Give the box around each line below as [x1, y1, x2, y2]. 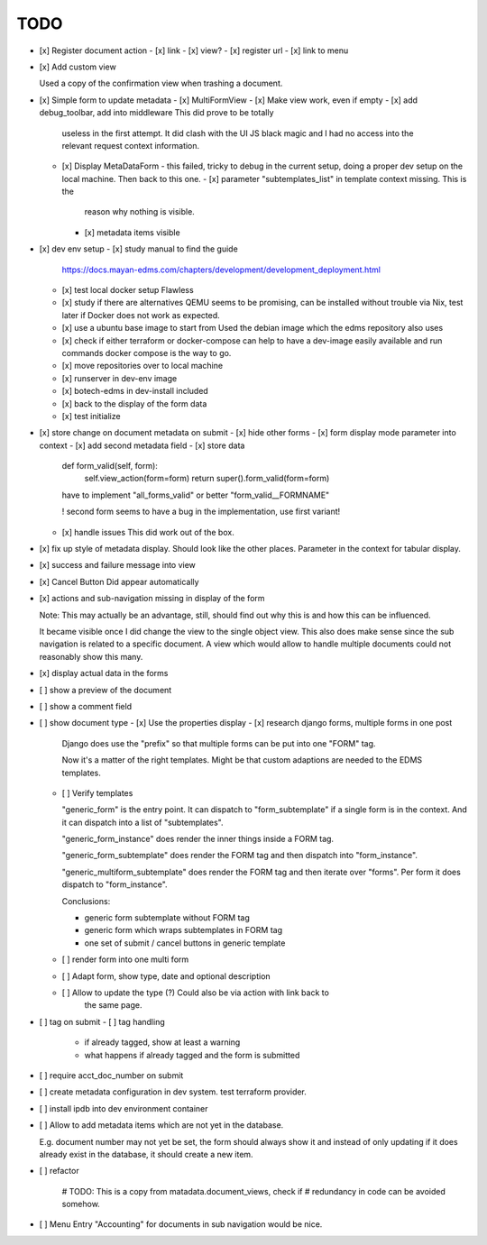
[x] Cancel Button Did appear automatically [39, 576, 199, 587]
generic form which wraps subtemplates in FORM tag [84, 925, 283, 936]
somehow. [61, 1199, 101, 1210]
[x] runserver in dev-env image [61, 372, 178, 383]
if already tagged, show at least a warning [84, 1037, 241, 1048]
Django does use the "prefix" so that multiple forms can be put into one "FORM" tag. [61, 737, 376, 748]
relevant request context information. [61, 140, 200, 151]
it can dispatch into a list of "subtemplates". [61, 817, 224, 828]
